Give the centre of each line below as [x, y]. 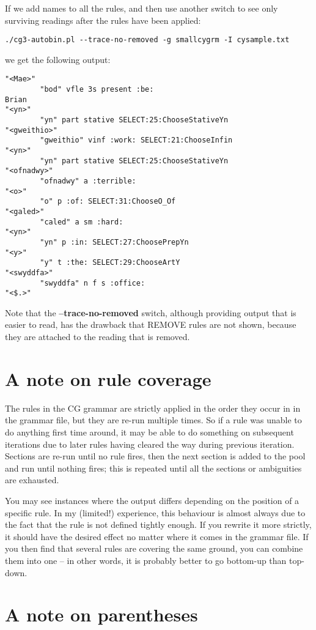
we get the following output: [58, 59]
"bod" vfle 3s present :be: [97, 90]
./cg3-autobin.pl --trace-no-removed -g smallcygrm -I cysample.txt [147, 40]
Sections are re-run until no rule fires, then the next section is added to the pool [155, 456]
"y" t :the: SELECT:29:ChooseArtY [110, 263]
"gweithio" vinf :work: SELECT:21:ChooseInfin [136, 140]
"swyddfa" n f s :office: [93, 283]
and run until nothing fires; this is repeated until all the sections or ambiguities [153, 468]
